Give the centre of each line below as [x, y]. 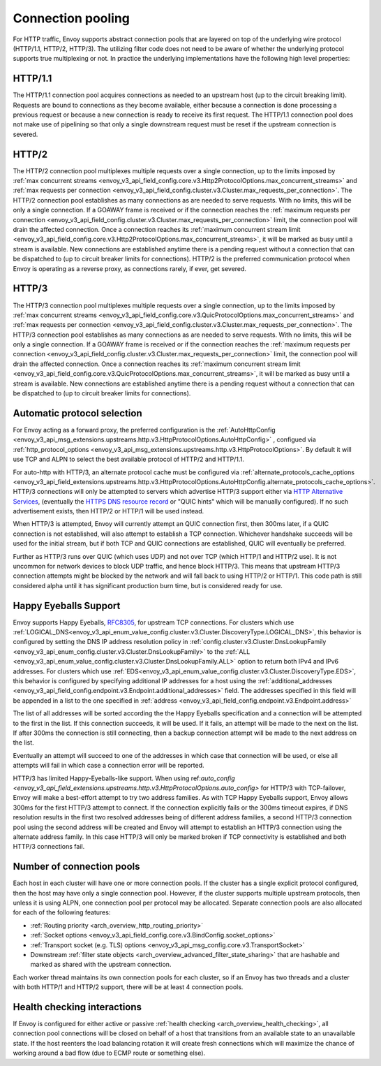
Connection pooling [72, 18]
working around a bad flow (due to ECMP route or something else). [109, 1053]
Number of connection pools [76, 867]
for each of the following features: [62, 912]
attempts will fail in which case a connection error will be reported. [109, 766]
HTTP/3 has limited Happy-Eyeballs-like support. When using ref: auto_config [124, 778]
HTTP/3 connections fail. [49, 847]
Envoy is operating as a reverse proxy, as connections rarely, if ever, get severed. [130, 268]
